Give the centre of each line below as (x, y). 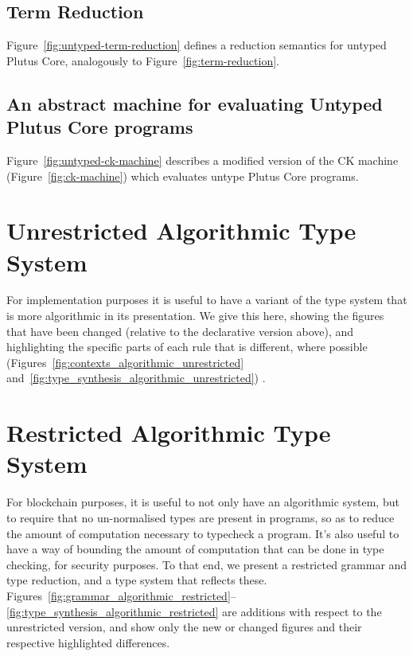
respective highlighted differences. (88, 642)
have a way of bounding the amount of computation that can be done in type (195, 549)
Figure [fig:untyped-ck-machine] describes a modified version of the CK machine (203, 160)
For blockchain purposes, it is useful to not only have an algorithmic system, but (203, 502)
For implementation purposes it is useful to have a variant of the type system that (207, 300)
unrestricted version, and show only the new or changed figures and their (184, 627)
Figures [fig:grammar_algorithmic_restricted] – (121, 595)
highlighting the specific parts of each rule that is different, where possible (187, 347)
